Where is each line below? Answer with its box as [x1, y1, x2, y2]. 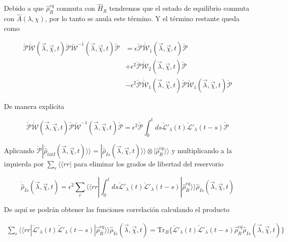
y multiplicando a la [171, 145, 232, 156]
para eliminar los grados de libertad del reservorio [74, 159, 224, 169]
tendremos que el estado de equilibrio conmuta [109, 3, 250, 13]
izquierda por [4, 159, 44, 169]
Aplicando [4, 145, 34, 156]
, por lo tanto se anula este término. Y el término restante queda [45, 13, 240, 24]
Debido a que [4, 3, 44, 13]
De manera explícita [4, 101, 65, 111]
